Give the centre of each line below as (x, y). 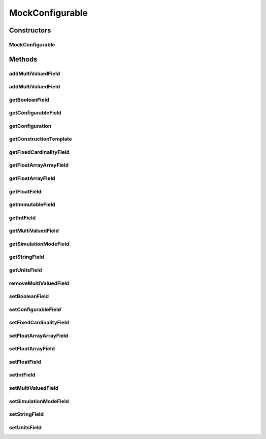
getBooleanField (29, 100)
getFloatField (25, 191)
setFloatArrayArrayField (39, 336)
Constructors (30, 30)
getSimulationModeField (39, 244)
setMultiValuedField (34, 388)
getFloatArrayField (32, 178)
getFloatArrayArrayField (39, 165)
